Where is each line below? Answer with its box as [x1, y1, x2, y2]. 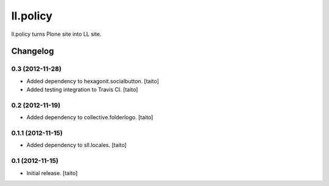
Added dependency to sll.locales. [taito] [26, 142, 127, 149]
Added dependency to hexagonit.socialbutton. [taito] [26, 77, 160, 84]
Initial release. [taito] [26, 169, 78, 176]
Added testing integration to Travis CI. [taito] [26, 86, 138, 94]
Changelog [11, 46, 54, 57]
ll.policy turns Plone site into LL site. [11, 30, 102, 38]
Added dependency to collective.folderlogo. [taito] [26, 114, 154, 121]
